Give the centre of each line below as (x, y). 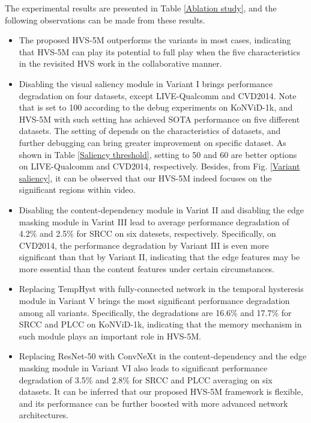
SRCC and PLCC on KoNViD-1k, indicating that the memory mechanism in (160, 324)
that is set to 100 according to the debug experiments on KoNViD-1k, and (156, 107)
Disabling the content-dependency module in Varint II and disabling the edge (161, 209)
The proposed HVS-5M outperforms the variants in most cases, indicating (155, 40)
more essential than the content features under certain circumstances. (147, 268)
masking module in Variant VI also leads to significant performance (143, 368)
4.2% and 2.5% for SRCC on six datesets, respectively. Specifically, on (147, 233)
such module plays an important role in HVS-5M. (110, 336)
